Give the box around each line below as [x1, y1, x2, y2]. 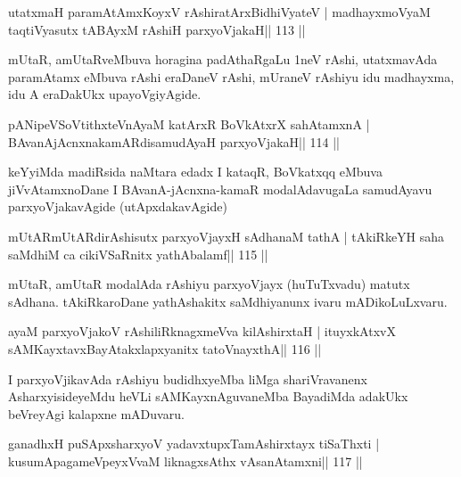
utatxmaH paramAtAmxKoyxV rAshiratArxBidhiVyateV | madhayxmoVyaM [8, 3, 431, 21]
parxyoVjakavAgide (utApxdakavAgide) [8, 197, 227, 216]
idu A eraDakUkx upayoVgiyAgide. [8, 85, 202, 103]
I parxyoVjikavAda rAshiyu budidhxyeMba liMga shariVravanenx [8, 369, 367, 388]
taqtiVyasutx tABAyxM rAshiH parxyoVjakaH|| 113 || [8, 20, 306, 38]
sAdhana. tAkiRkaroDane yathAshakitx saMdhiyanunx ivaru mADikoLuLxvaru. [8, 292, 448, 310]
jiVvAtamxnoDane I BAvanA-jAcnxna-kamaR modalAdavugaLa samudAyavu [8, 179, 432, 198]
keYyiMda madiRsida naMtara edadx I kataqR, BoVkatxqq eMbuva [8, 162, 383, 181]
